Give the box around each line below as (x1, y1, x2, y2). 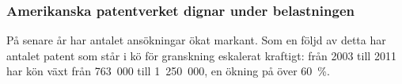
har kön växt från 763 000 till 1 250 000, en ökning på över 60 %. (6, 63, 330, 79)
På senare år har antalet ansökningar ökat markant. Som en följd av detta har (6, 32, 386, 48)
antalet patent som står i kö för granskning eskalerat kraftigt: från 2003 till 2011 (6, 47, 396, 63)
